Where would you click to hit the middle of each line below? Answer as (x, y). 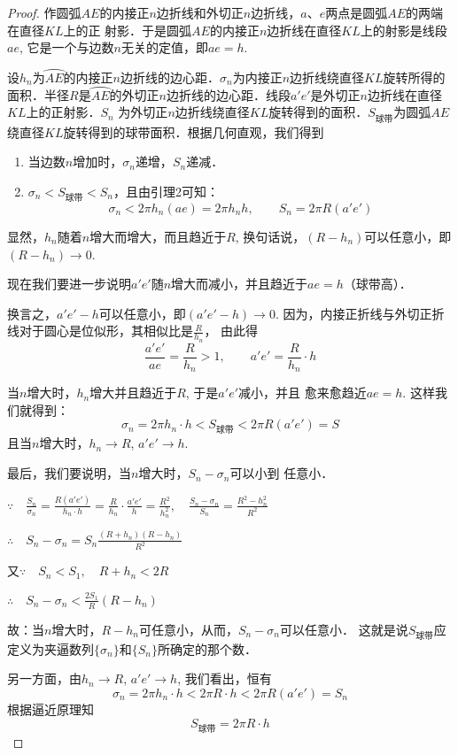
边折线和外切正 (200, 12)
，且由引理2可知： (167, 191)
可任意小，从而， (188, 629)
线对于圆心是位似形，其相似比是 (100, 331)
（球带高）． (377, 284)
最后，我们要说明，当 (69, 473)
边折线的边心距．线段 (228, 94)
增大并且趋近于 (133, 393)
